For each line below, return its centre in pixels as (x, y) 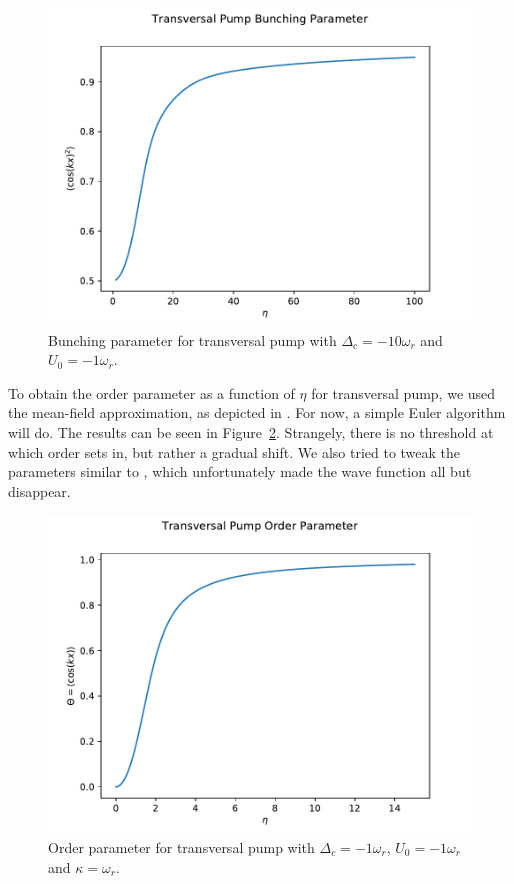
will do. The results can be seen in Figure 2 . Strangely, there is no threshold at (251, 431)
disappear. (39, 490)
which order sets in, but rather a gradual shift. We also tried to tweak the (234, 451)
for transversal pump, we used (403, 392)
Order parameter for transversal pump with (181, 846)
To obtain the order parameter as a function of (151, 392)
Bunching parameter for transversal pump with (192, 339)
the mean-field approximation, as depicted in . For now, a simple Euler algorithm (257, 412)
